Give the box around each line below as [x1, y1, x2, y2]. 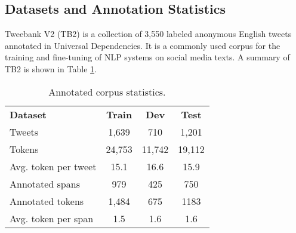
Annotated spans [10, 176, 80, 191]
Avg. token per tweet [10, 159, 97, 173]
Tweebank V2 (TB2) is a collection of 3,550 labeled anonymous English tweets [5, 27, 292, 40]
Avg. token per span [10, 211, 94, 225]
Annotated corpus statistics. [48, 84, 166, 99]
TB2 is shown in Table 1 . [5, 62, 97, 75]
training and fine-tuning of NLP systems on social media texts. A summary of [5, 51, 290, 63]
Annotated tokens [10, 194, 84, 208]
